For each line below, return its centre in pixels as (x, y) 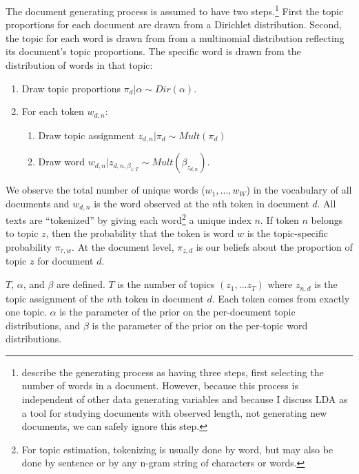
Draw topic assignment (86, 135)
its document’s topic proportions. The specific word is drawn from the (153, 51)
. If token (279, 219)
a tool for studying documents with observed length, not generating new (174, 412)
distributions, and (43, 325)
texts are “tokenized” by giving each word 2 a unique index (129, 219)
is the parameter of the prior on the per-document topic (177, 312)
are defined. (81, 284)
